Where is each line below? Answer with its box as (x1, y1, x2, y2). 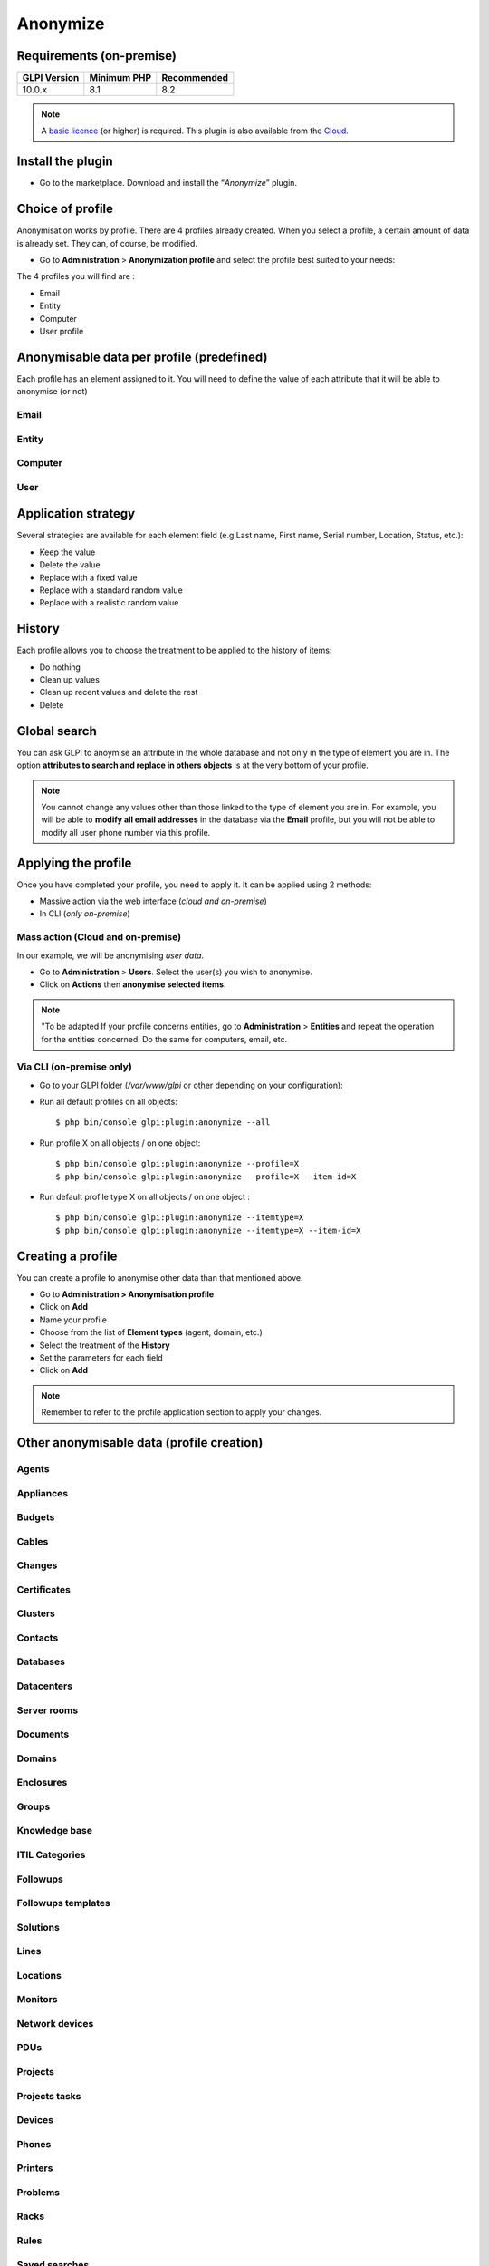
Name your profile (39, 1314, 108, 1325)
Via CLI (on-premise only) (16, 1060, 133, 1073)
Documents (16, 1728, 70, 1740)
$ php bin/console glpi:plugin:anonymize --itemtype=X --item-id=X (55, 1225, 361, 1235)
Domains (16, 1752, 58, 1765)
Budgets (16, 1511, 55, 1524)
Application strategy (16, 506, 136, 521)
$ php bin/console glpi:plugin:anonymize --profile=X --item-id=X (55, 1171, 357, 1182)
